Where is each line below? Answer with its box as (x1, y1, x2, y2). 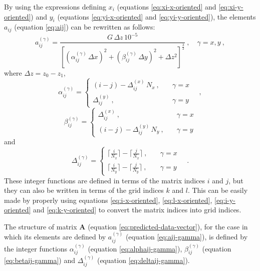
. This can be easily (187, 185, 248, 195)
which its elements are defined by (4, 231, 106, 242)
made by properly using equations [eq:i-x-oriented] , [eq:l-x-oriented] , (4, 194, 212, 205)
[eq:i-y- (214, 194, 235, 205)
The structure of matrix (4, 221, 77, 231)
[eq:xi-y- (218, 2, 243, 12)
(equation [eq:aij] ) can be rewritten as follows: (14, 22, 155, 32)
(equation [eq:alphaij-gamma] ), (88, 243, 182, 253)
